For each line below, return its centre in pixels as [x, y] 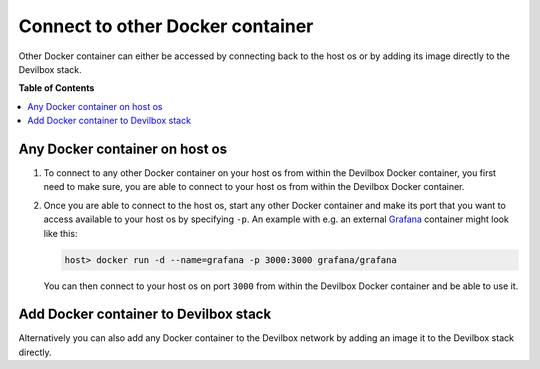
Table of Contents [56, 88]
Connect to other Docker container [166, 26]
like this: [60, 233]
